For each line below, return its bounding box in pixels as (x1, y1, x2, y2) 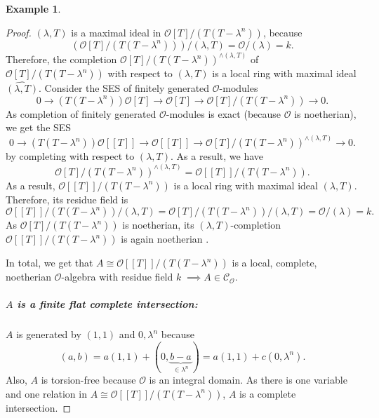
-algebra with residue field (61, 269, 173, 284)
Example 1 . (6, 1, 61, 15)
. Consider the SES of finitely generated (39, 81, 210, 95)
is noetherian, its (122, 217, 194, 232)
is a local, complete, (232, 255, 317, 270)
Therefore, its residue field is (6, 191, 128, 206)
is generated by (16, 327, 81, 342)
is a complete (239, 386, 296, 400)
